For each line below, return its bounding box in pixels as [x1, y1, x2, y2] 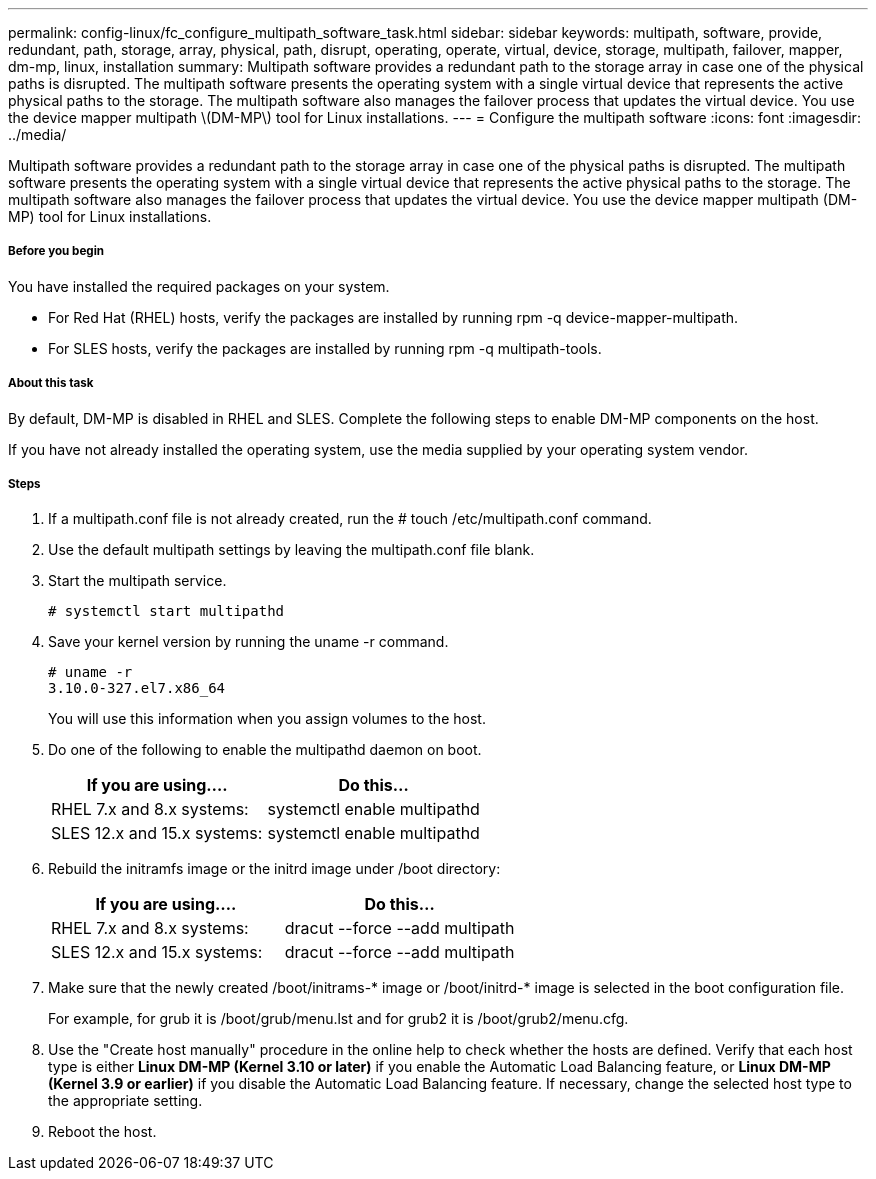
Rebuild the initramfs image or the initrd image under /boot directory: [48, 860, 501, 878]
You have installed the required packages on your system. [8, 277, 390, 295]
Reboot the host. [48, 1123, 157, 1141]
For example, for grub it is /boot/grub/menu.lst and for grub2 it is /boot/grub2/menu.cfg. [48, 1010, 629, 1028]
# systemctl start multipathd [48, 603, 285, 620]
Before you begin [8, 244, 105, 259]
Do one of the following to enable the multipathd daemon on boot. [48, 741, 482, 759]
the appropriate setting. [48, 1092, 203, 1110]
